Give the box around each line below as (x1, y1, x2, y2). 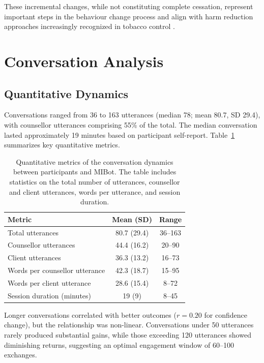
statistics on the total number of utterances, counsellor (9, 176, 180, 187)
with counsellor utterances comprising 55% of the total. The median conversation (4, 119, 257, 130)
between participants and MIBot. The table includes (13, 166, 177, 177)
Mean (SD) (112, 214, 152, 224)
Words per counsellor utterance (8, 265, 105, 276)
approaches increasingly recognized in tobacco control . (4, 21, 175, 32)
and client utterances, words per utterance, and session (9, 186, 181, 197)
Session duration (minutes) (8, 290, 92, 300)
